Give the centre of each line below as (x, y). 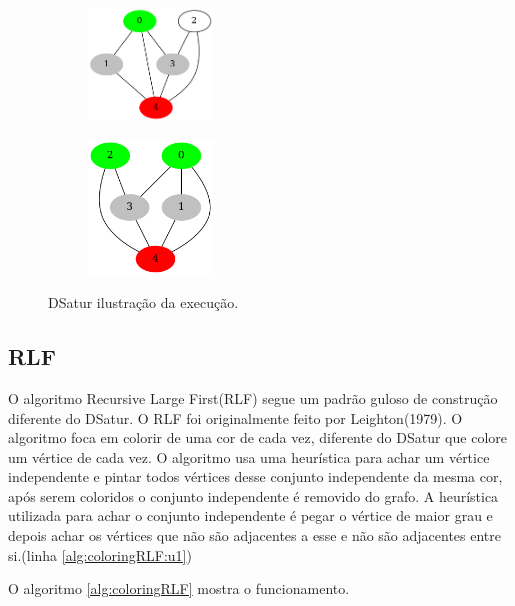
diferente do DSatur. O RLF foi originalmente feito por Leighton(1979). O (235, 417)
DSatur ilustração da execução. (143, 302)
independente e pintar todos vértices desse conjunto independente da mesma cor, (255, 476)
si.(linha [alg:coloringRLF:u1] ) (100, 554)
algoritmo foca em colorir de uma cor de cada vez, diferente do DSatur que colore (257, 437)
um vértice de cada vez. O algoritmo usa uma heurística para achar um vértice (249, 456)
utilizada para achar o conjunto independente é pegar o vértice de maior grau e (250, 515)
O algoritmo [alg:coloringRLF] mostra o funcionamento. (179, 588)
